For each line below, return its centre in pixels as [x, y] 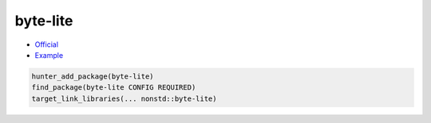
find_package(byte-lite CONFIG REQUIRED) [114, 88]
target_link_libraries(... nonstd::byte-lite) [124, 98]
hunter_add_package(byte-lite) [93, 76]
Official [47, 44]
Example [49, 55]
